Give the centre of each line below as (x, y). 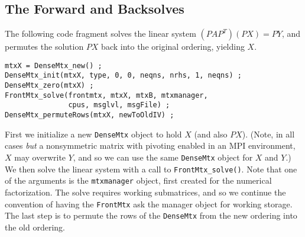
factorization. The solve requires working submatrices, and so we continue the (145, 192)
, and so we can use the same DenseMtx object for (163, 157)
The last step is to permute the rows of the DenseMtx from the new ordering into (151, 215)
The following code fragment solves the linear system (100, 33)
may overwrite (40, 157)
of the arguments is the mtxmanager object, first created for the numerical (138, 180)
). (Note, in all (268, 134)
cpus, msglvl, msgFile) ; (119, 105)
